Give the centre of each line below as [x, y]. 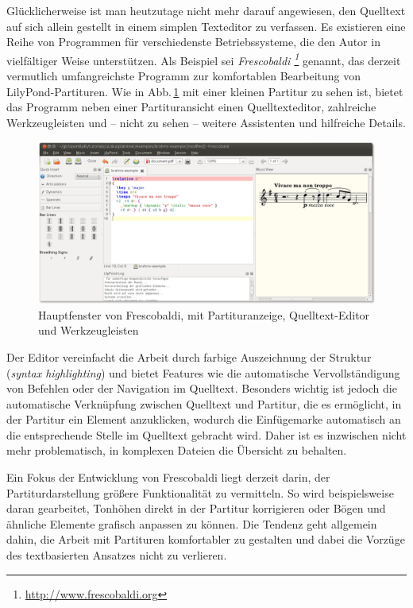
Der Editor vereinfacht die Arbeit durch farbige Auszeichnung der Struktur [189, 356]
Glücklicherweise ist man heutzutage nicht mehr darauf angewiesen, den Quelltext [206, 10]
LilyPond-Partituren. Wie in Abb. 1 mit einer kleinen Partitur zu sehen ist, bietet [205, 91]
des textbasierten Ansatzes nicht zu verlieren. [117, 555]
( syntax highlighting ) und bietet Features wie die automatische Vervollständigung [203, 372]
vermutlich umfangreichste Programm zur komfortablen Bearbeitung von [184, 76]
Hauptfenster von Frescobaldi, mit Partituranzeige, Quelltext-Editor [204, 314]
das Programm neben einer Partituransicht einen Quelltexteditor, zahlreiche [191, 107]
